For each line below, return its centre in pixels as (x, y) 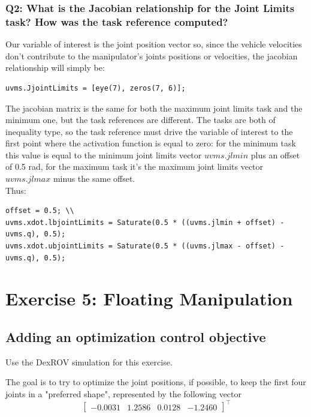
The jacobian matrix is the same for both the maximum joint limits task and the (154, 108)
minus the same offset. (94, 178)
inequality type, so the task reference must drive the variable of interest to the (149, 131)
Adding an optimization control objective (136, 337)
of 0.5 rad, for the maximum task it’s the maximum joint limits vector (135, 166)
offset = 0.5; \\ (40, 211)
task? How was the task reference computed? (117, 21)
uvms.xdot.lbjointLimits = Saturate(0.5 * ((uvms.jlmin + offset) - (145, 222)
